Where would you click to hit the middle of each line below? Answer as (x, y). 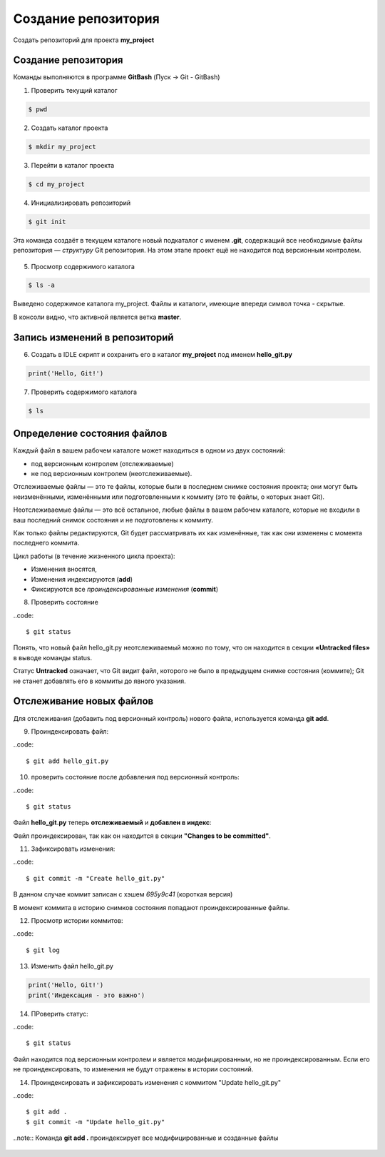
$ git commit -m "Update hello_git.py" (96, 1122)
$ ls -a (41, 285)
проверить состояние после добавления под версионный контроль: (135, 777)
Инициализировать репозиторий (81, 203)
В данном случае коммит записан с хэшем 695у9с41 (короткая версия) (123, 894)
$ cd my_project (57, 184)
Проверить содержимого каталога (84, 392)
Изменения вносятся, (64, 569)
